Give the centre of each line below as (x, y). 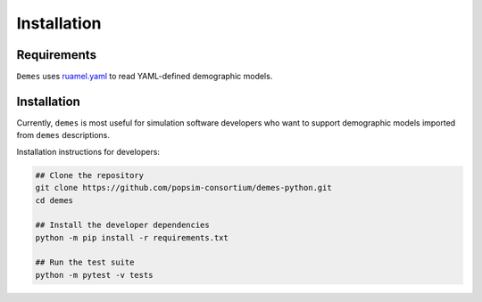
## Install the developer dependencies (122, 225)
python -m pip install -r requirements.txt (132, 237)
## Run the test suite (85, 262)
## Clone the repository (90, 175)
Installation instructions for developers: (88, 151)
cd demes (54, 200)
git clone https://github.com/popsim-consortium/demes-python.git (183, 188)
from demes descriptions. (63, 135)
